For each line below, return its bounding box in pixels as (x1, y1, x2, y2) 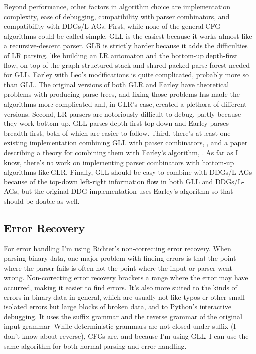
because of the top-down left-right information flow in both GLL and (4, 176, 213, 186)
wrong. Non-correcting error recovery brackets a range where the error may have (4, 272, 248, 283)
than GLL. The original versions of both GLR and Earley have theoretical (4, 79, 229, 89)
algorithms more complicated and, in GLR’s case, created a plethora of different (4, 98, 247, 109)
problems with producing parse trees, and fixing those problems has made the (4, 89, 240, 99)
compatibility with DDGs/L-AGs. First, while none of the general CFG (4, 21, 221, 31)
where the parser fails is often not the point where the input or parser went (4, 262, 233, 273)
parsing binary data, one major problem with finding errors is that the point (4, 253, 236, 263)
